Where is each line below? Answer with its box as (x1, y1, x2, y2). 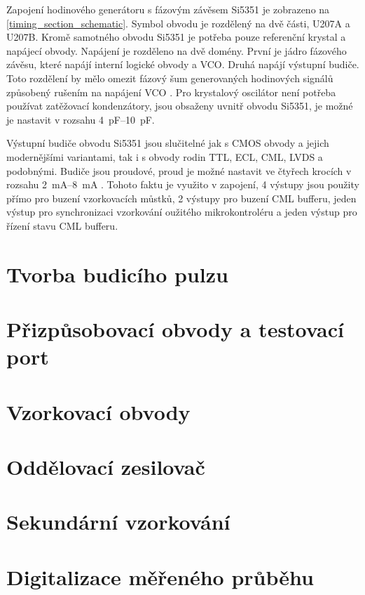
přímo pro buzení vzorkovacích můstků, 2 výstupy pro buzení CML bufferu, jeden (6, 190, 357, 205)
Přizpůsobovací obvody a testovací (6, 315, 344, 344)
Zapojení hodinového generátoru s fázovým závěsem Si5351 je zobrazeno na (6, 2, 330, 16)
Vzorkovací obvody (6, 397, 191, 426)
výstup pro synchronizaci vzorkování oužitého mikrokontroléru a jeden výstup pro (6, 204, 357, 219)
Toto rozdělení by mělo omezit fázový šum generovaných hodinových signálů (6, 70, 333, 85)
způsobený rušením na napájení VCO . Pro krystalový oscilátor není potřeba (6, 84, 336, 99)
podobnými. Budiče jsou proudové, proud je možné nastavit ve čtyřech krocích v (6, 163, 352, 178)
